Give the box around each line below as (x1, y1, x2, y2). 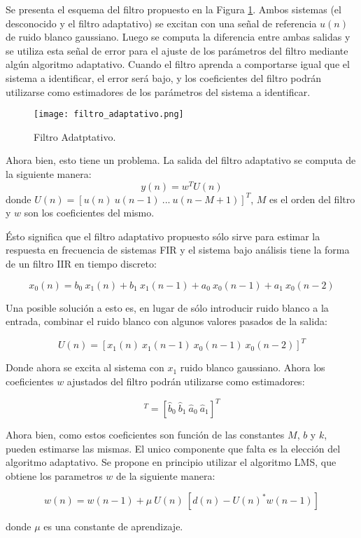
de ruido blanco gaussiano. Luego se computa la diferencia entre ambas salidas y (6, 29, 351, 44)
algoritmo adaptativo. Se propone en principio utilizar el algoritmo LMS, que (6, 455, 337, 469)
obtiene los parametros (6, 468, 103, 483)
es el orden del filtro (269, 191, 355, 206)
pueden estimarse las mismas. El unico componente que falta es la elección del (6, 441, 341, 455)
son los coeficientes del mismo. (24, 205, 155, 220)
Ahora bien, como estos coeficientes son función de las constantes (6, 427, 285, 442)
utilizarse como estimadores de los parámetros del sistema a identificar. (6, 84, 311, 99)
